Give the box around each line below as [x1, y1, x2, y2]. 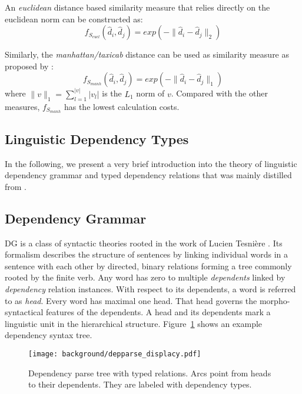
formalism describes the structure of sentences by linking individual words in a [5, 248, 288, 261]
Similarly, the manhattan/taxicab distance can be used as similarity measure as [5, 48, 290, 61]
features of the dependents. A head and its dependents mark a [46, 306, 271, 318]
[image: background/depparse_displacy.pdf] [28, 350, 201, 358]
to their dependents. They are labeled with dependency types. [28, 378, 252, 390]
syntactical [5, 306, 44, 318]
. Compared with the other [171, 87, 268, 99]
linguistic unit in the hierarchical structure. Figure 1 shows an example [5, 317, 263, 329]
